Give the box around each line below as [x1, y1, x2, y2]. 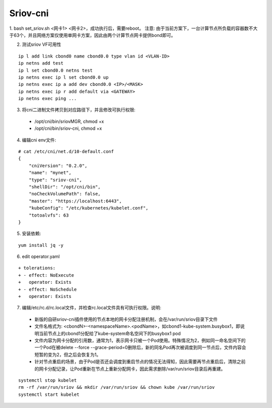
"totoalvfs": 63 [28, 212, 69, 218]
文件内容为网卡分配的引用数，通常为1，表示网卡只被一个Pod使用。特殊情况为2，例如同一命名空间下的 [34, 337, 246, 343]
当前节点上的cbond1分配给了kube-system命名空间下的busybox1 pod [38, 330, 181, 336]
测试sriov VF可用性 [22, 41, 61, 47]
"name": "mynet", [28, 170, 72, 176]
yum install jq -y [18, 242, 64, 248]
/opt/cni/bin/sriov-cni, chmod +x [34, 125, 102, 131]
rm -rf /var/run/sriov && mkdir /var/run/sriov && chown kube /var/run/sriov [18, 384, 215, 390]
